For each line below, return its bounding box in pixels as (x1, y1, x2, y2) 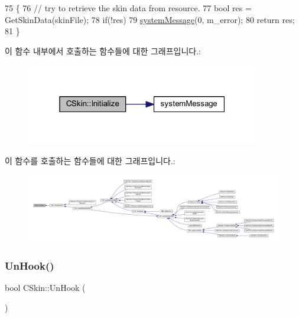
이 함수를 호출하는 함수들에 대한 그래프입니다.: (5, 154, 175, 166)
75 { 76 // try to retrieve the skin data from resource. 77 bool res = (5, 2, 252, 14)
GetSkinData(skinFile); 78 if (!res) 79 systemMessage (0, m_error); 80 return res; (5, 13, 295, 25)
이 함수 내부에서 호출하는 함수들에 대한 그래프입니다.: (5, 44, 201, 57)
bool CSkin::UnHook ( (5, 281, 86, 294)
